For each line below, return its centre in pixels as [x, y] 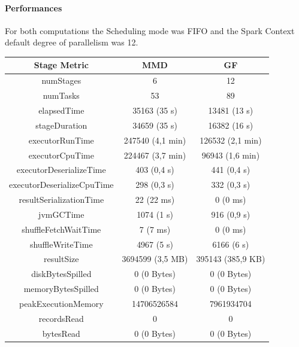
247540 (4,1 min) [155, 140]
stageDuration [61, 125]
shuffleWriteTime [61, 244]
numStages [61, 80]
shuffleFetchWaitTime [61, 229]
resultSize [61, 259]
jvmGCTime [61, 214]
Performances [34, 7]
